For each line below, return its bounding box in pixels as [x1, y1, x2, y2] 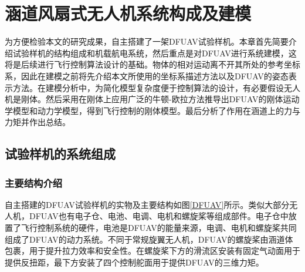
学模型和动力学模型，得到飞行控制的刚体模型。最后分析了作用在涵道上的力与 [5, 104, 300, 116]
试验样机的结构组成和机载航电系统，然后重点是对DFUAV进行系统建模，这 [12, 46, 297, 59]
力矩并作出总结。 [5, 116, 70, 128]
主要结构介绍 [5, 175, 63, 190]
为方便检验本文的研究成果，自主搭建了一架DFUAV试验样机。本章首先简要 [5, 35, 289, 48]
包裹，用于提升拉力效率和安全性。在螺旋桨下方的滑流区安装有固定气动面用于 [5, 244, 300, 257]
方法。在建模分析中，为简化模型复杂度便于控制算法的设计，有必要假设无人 [12, 81, 300, 93]
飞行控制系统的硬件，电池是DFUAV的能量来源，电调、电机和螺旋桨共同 [21, 221, 297, 234]
